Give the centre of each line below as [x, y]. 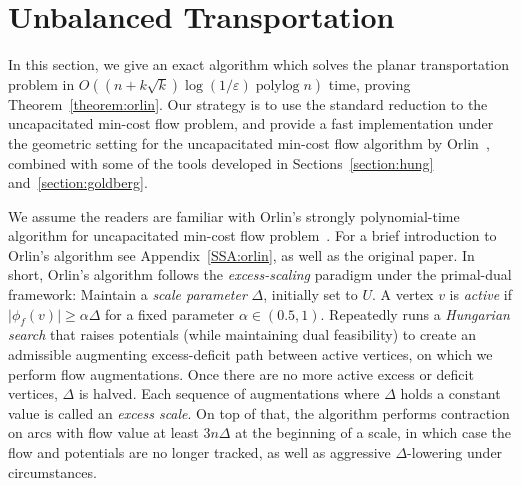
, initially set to [310, 294]
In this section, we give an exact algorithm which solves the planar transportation [259, 64]
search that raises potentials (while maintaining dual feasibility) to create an [242, 334]
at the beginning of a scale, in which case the [373, 432]
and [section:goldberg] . [78, 182]
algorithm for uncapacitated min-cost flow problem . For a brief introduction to [252, 235]
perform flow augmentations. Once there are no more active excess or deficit [241, 373]
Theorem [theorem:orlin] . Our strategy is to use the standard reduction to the [248, 103]
